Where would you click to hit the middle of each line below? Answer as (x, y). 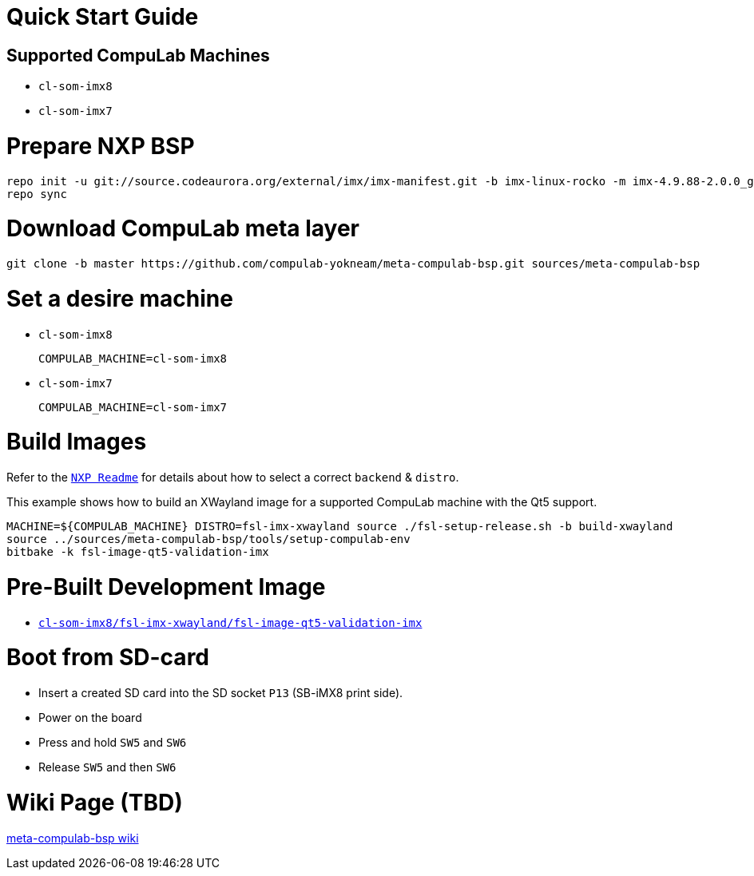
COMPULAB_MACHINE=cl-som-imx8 (133, 358)
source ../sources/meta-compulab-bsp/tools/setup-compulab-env (208, 539)
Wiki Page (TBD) (95, 802)
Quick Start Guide (103, 17)
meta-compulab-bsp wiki (73, 838)
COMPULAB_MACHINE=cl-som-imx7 (133, 407)
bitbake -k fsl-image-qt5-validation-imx (138, 552)
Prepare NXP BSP (101, 146)
